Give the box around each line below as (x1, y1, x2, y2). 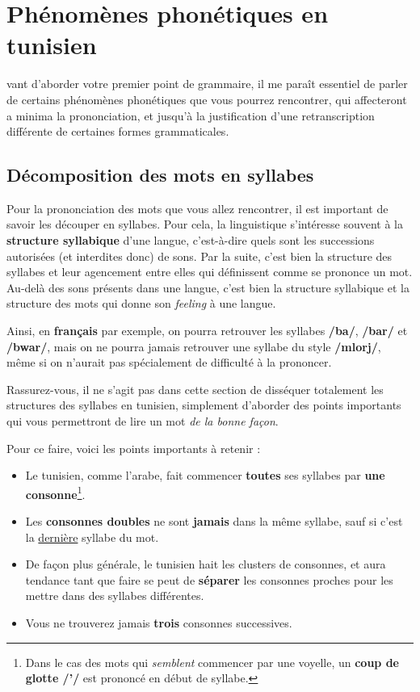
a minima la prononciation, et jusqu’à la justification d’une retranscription (6, 107, 375, 124)
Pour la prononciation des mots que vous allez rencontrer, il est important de (6, 199, 388, 216)
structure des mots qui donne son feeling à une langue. (6, 295, 276, 312)
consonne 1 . (25, 483, 86, 502)
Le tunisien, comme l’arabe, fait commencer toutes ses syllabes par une (25, 467, 385, 484)
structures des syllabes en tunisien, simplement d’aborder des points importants (6, 396, 401, 413)
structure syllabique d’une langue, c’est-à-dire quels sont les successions (6, 232, 375, 249)
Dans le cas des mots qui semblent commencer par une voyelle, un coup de (25, 653, 399, 670)
